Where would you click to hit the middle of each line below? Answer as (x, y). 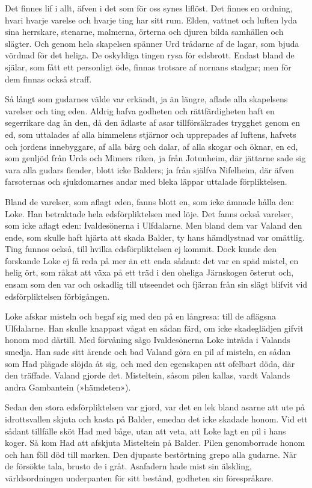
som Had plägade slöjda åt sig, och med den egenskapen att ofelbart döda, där (150, 363)
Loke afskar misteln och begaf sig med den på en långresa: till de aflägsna (140, 316)
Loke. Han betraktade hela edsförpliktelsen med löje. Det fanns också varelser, (149, 213)
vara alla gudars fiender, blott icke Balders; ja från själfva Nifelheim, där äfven (149, 169)
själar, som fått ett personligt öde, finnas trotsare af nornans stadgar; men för (148, 66)
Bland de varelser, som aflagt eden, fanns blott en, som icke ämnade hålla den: (150, 201)
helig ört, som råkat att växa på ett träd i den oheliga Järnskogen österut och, (149, 272)
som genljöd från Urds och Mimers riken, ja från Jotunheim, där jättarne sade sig (155, 158)
